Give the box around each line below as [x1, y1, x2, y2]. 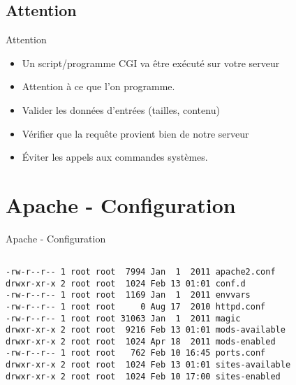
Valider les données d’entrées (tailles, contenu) [22, 102, 220, 117]
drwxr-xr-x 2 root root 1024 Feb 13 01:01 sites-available [6, 360, 291, 370]
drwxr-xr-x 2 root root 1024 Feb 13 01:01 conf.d [6, 278, 246, 289]
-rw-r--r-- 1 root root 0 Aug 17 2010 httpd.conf [6, 301, 266, 312]
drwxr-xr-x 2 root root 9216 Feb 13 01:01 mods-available [6, 325, 286, 335]
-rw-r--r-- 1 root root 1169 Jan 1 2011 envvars [6, 290, 251, 300]
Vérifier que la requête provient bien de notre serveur [22, 126, 249, 140]
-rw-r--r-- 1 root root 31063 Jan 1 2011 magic [6, 313, 241, 324]
